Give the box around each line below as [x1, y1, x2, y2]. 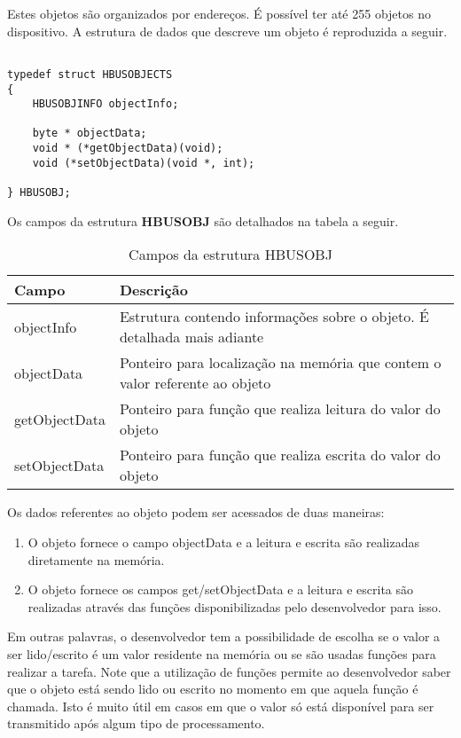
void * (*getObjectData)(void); [32, 142, 223, 155]
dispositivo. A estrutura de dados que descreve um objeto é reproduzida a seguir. [7, 21, 448, 40]
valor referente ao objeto [119, 373, 271, 394]
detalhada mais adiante [119, 326, 264, 348]
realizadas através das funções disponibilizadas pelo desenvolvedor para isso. [27, 597, 441, 616]
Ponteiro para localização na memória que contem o [119, 352, 441, 373]
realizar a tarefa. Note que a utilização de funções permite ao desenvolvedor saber [7, 662, 451, 680]
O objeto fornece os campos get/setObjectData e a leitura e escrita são [27, 580, 414, 599]
